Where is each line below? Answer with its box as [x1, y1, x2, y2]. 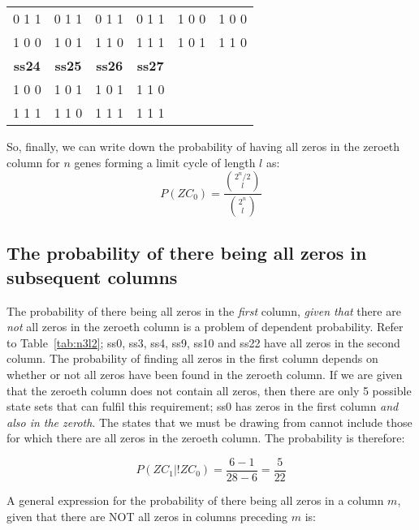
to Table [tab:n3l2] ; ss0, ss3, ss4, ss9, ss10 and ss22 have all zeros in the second [6, 334, 400, 351]
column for [6, 153, 60, 170]
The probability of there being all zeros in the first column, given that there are [6, 302, 401, 319]
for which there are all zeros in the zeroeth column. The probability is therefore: [6, 429, 405, 446]
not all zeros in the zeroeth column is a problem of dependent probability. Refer [6, 318, 404, 335]
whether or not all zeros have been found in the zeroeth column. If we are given [6, 366, 403, 383]
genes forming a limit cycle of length [74, 153, 256, 170]
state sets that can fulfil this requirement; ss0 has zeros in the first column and [6, 398, 399, 415]
